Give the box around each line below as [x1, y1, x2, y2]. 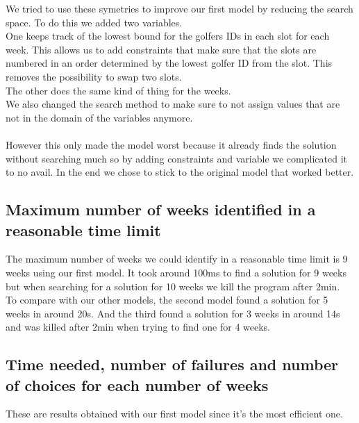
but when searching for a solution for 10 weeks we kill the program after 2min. [6, 279, 340, 293]
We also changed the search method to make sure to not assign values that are [6, 97, 340, 111]
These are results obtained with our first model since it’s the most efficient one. [6, 406, 343, 421]
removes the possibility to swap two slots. [6, 69, 182, 83]
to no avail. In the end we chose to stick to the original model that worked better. [6, 165, 354, 179]
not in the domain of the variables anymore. [6, 110, 193, 124]
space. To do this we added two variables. [6, 15, 183, 29]
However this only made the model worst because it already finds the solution [6, 137, 337, 151]
